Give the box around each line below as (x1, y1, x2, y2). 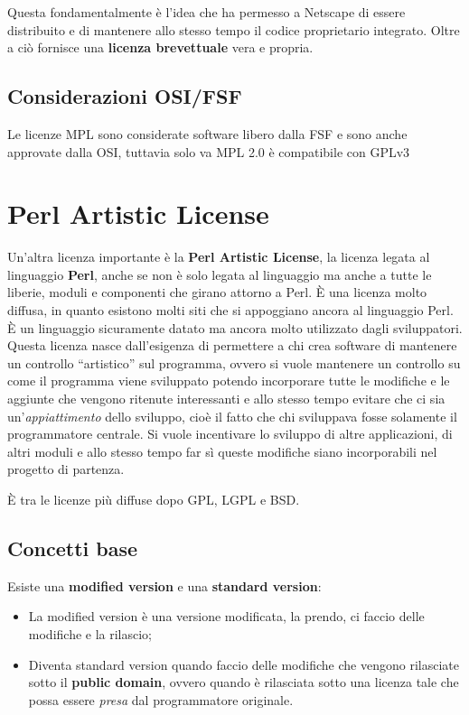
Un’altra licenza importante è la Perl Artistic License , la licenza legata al (7, 247, 430, 266)
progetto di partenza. (7, 460, 125, 478)
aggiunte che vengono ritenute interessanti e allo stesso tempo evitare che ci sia (7, 389, 446, 408)
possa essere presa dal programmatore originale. (28, 690, 294, 709)
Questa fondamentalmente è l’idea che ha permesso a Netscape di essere (7, 3, 406, 21)
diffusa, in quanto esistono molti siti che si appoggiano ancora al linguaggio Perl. (7, 301, 454, 320)
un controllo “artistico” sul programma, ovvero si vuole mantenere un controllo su (7, 353, 461, 372)
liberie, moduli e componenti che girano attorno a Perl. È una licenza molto (7, 283, 427, 302)
